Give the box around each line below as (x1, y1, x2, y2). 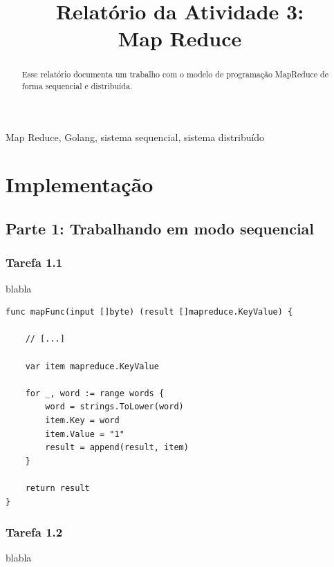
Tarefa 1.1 (6, 254, 63, 271)
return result (25, 483, 90, 493)
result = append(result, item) (45, 443, 189, 453)
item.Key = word (45, 415, 120, 425)
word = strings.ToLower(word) (45, 402, 184, 412)
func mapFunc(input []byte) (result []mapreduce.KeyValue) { (6, 307, 293, 317)
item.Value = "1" (45, 429, 124, 439)
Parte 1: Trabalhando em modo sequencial (6, 218, 315, 239)
